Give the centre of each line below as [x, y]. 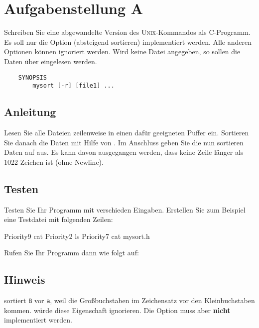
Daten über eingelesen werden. [51, 61]
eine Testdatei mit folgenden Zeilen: [59, 219]
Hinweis [25, 279]
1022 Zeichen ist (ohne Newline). [54, 162]
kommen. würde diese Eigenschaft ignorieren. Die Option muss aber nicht [117, 310]
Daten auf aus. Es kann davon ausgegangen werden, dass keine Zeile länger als [124, 152]
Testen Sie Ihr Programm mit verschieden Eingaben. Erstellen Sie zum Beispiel [125, 209]
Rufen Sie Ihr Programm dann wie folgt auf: [71, 253]
